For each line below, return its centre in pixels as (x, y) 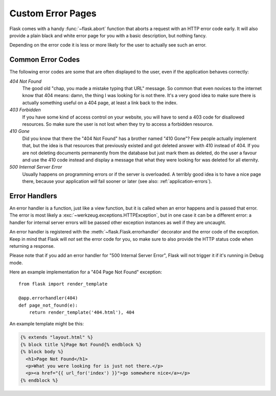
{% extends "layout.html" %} (57, 337)
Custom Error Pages (53, 13)
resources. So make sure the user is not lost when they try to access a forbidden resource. (118, 124)
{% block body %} (42, 352)
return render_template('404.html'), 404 (82, 312)
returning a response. (32, 246)
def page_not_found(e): (48, 305)
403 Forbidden (25, 110)
